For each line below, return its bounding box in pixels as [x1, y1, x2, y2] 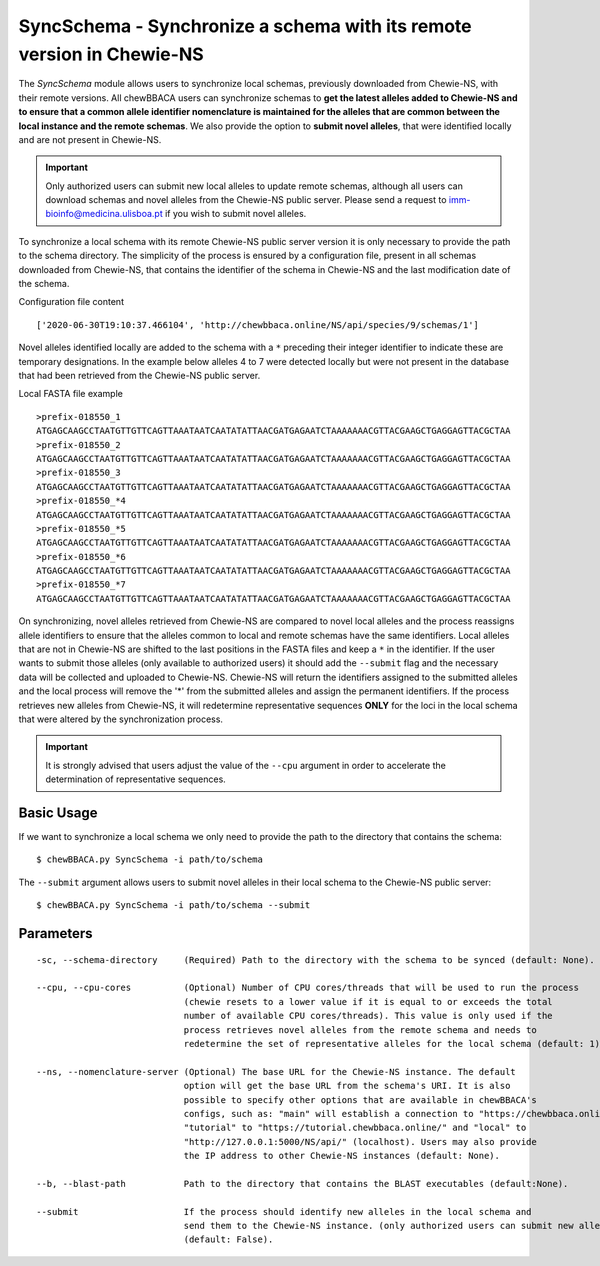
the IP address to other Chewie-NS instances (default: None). [183, 1150, 500, 1162]
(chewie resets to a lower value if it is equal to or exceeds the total [183, 996, 554, 1007]
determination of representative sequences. [45, 773, 227, 785]
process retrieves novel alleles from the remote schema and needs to [183, 1024, 537, 1035]
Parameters [18, 925, 93, 942]
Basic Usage [18, 804, 98, 821]
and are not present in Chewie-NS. [18, 133, 162, 145]
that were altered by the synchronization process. [18, 713, 224, 725]
